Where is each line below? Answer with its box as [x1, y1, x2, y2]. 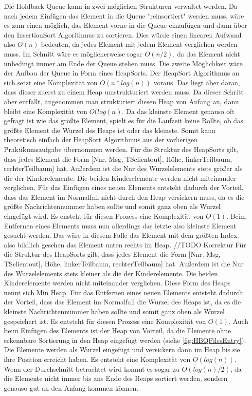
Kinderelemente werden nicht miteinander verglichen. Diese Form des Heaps [4, 278, 231, 288]
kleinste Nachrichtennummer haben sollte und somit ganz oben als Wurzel [4, 306, 225, 316]
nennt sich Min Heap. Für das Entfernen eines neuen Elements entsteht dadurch [4, 287, 243, 297]
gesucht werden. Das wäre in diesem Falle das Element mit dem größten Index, [4, 230, 239, 240]
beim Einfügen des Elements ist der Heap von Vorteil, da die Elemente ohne [4, 325, 231, 336]
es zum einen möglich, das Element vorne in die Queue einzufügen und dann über [4, 20, 247, 30]
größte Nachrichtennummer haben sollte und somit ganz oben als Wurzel [4, 201, 221, 211]
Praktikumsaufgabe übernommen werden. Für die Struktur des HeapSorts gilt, [4, 144, 238, 154]
